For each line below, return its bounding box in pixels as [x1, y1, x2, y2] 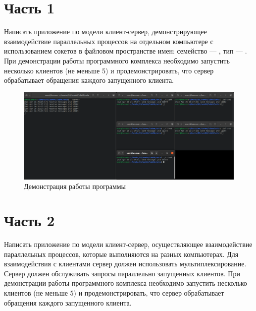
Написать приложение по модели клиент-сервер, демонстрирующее [4, 26, 207, 37]
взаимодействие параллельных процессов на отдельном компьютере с [4, 36, 213, 46]
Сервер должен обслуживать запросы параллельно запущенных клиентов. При [4, 268, 240, 278]
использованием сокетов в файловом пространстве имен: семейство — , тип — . [4, 46, 247, 56]
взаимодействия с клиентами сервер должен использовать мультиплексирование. [4, 258, 247, 269]
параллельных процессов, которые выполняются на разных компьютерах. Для [4, 249, 239, 259]
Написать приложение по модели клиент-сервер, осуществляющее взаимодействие [4, 239, 253, 249]
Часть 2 [4, 210, 55, 231]
